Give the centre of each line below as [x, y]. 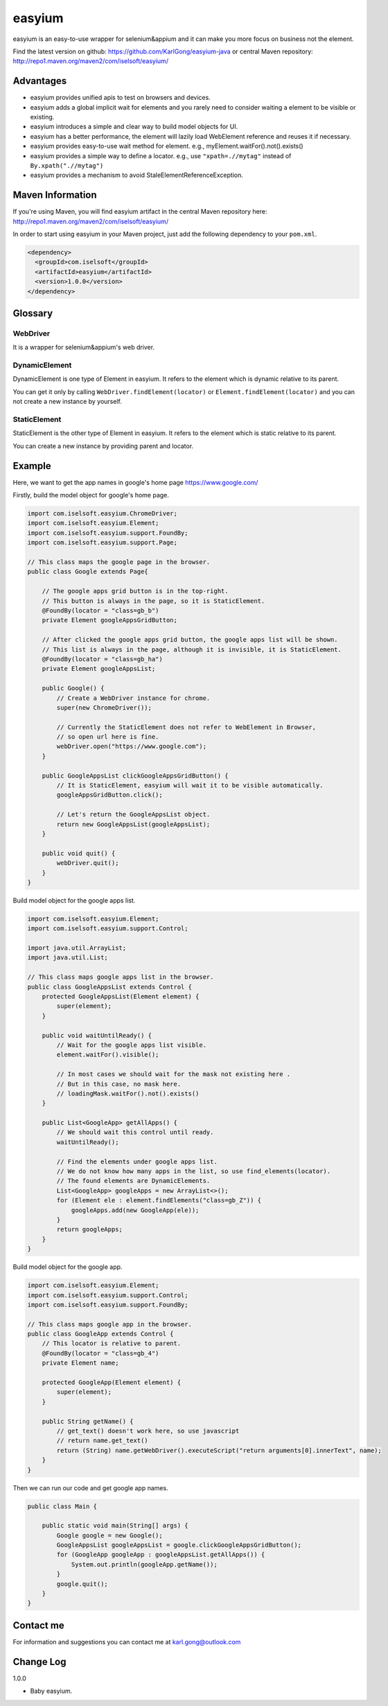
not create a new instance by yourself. [68, 402]
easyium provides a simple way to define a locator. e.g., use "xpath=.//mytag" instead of [161, 155]
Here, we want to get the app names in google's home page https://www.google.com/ [135, 482]
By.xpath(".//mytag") [67, 165]
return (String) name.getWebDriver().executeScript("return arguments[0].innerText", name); [219, 1450]
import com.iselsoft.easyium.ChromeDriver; [103, 514]
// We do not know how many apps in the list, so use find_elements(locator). [194, 1171]
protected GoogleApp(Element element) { [112, 1383]
